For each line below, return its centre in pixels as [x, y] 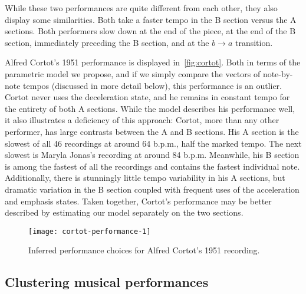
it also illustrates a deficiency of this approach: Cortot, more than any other [142, 120]
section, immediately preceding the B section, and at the [107, 42]
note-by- [278, 73]
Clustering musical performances [107, 282]
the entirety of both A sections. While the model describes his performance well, [150, 108]
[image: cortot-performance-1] [90, 231]
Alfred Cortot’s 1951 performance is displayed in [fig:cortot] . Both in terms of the [153, 62]
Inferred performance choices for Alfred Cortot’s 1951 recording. [144, 250]
